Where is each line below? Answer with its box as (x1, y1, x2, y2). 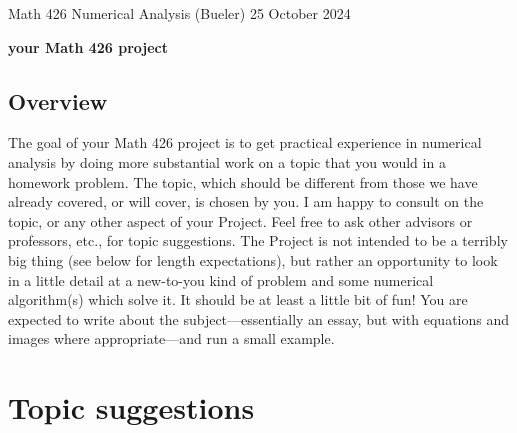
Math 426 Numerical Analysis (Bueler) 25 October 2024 (8, 3, 351, 23)
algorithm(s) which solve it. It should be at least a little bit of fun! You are (8, 289, 468, 310)
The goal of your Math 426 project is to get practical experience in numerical (8, 132, 482, 153)
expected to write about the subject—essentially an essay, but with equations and (8, 308, 510, 329)
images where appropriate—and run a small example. (8, 328, 335, 349)
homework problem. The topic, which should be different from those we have (8, 171, 478, 192)
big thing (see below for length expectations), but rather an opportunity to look (8, 249, 498, 270)
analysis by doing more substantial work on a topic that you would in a (8, 151, 446, 172)
